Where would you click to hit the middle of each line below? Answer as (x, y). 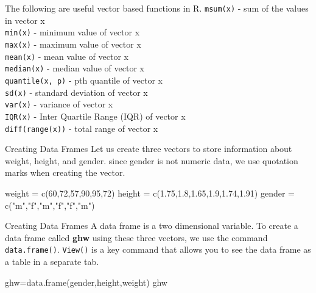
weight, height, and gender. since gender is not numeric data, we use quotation (152, 160)
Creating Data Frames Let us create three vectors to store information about (149, 149)
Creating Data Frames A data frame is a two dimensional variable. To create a (152, 226)
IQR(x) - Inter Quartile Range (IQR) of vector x (95, 116)
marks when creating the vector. (65, 172)
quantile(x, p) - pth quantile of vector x (84, 80)
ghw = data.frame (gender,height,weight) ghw (86, 282)
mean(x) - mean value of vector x (67, 56)
